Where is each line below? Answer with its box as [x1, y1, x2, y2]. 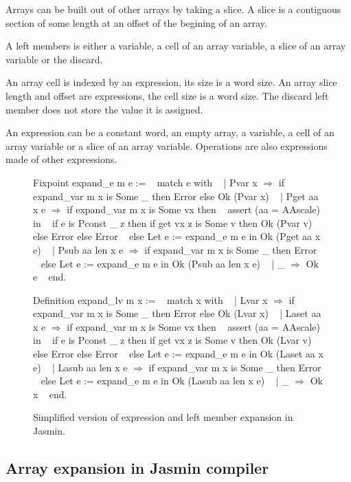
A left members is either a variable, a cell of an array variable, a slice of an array [5, 39, 346, 53]
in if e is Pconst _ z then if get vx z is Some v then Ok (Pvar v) [33, 215, 313, 230]
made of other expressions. [5, 152, 117, 166]
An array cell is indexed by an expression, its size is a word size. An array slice [5, 75, 337, 89]
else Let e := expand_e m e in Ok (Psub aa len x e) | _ [41, 256, 285, 270]
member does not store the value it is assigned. [5, 102, 203, 116]
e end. [33, 270, 67, 284]
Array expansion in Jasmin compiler [5, 457, 269, 479]
